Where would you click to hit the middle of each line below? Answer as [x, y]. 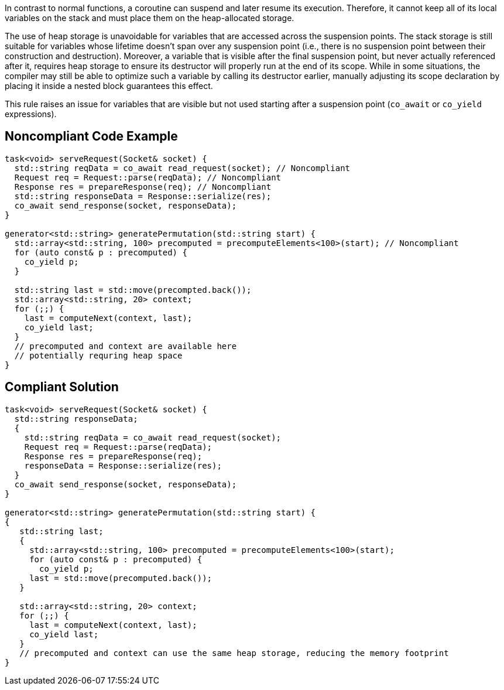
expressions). [31, 114]
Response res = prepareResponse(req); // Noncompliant [143, 187]
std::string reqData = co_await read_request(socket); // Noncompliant [182, 168]
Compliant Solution [62, 387]
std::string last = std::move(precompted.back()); [133, 290]
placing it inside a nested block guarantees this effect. [109, 86]
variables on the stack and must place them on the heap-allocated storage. [150, 18]
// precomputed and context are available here [126, 346]
